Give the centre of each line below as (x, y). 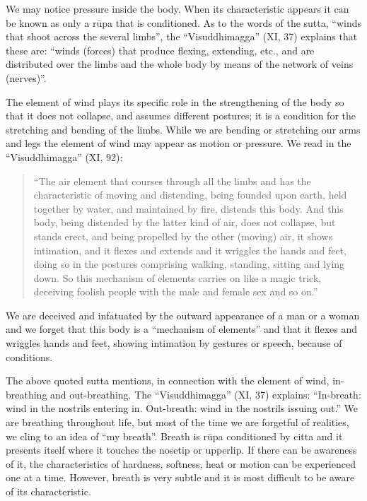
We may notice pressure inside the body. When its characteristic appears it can (177, 8)
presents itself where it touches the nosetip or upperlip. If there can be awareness (181, 450)
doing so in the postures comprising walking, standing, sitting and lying (189, 264)
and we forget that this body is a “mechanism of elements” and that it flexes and (181, 329)
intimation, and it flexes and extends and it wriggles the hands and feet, (190, 250)
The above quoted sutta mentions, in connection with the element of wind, (168, 381)
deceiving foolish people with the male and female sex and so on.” (176, 291)
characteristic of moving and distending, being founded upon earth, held (190, 195)
